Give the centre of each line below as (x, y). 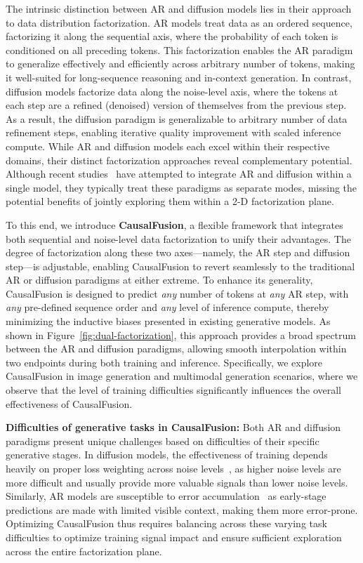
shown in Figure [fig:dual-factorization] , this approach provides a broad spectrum (181, 335)
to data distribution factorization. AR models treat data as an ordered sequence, (179, 22)
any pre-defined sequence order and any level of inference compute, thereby (167, 307)
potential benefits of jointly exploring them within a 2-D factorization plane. (170, 201)
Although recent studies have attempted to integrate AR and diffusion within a (179, 174)
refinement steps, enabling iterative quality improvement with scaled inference (173, 132)
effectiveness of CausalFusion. (69, 403)
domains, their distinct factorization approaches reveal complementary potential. (179, 160)
